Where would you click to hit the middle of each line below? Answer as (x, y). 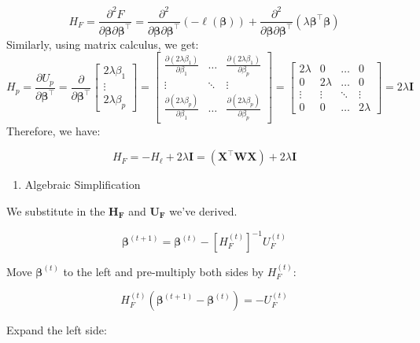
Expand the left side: (57, 330)
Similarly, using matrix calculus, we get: (103, 44)
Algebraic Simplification (83, 184)
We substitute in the (56, 210)
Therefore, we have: (53, 130)
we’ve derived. (203, 210)
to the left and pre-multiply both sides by (164, 271)
